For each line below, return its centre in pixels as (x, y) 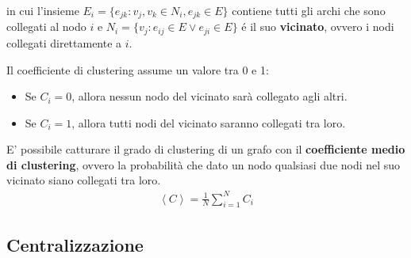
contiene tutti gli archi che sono (309, 10)
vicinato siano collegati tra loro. (84, 180)
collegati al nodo (46, 27)
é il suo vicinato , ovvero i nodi (318, 27)
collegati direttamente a (64, 42)
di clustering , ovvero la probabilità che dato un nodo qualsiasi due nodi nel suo (204, 164)
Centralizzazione (75, 244)
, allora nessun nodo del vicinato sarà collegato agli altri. (209, 96)
